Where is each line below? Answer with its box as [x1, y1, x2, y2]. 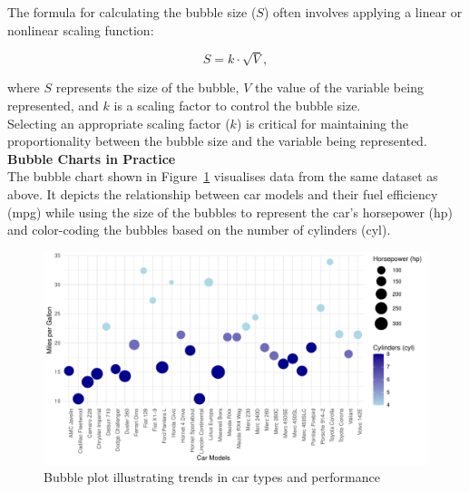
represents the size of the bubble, [55, 78, 239, 97]
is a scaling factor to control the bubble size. [113, 95, 361, 114]
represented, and [7, 95, 99, 114]
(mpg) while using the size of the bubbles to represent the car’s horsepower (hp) [7, 202, 454, 221]
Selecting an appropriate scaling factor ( [7, 113, 230, 132]
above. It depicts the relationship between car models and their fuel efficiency [7, 184, 438, 203]
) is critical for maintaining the [236, 113, 409, 132]
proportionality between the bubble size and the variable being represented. [7, 131, 427, 150]
